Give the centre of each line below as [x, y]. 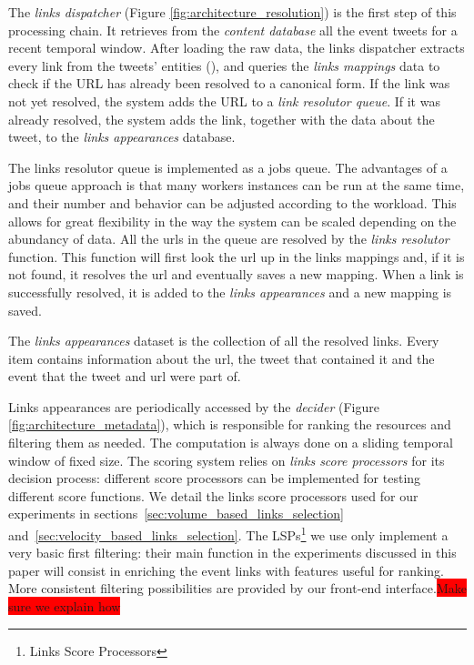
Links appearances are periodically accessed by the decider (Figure [194, 406]
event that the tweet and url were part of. [125, 376]
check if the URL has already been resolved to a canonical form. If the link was [229, 83]
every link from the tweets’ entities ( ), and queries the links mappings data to [224, 65]
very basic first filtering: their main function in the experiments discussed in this [232, 553]
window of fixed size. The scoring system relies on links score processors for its [227, 460]
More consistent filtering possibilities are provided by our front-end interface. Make [237, 588]
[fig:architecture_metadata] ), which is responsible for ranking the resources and [230, 424]
